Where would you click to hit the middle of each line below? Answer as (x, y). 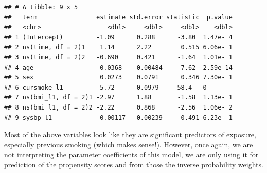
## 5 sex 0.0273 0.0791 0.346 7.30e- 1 (118, 78)
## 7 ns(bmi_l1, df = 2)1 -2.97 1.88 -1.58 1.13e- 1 (118, 98)
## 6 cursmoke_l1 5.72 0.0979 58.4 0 (105, 87)
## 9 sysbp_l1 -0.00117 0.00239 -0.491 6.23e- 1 (118, 117)
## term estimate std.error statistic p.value (118, 17)
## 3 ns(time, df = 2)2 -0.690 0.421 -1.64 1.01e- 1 (118, 57)
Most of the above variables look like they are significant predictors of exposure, (130, 134)
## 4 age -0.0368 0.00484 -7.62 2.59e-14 (118, 67)
